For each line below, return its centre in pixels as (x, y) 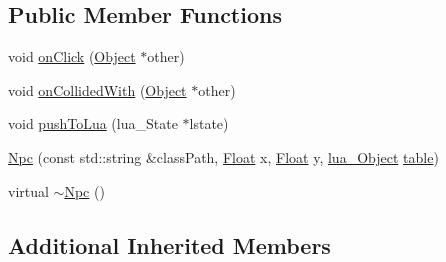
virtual (28, 190)
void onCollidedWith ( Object (97, 89)
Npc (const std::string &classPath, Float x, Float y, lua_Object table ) (223, 156)
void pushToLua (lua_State (93, 123)
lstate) (209, 123)
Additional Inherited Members (169, 244)
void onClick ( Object (72, 56)
